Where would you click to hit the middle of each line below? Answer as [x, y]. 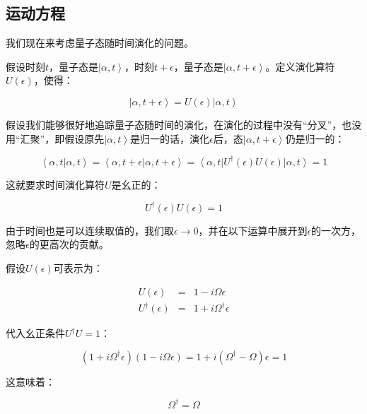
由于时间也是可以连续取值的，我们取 [90, 230]
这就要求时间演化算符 [55, 184]
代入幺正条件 [35, 333]
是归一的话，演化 [170, 138]
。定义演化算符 [300, 66]
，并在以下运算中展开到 [253, 230]
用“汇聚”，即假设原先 [55, 138]
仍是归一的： [315, 138]
